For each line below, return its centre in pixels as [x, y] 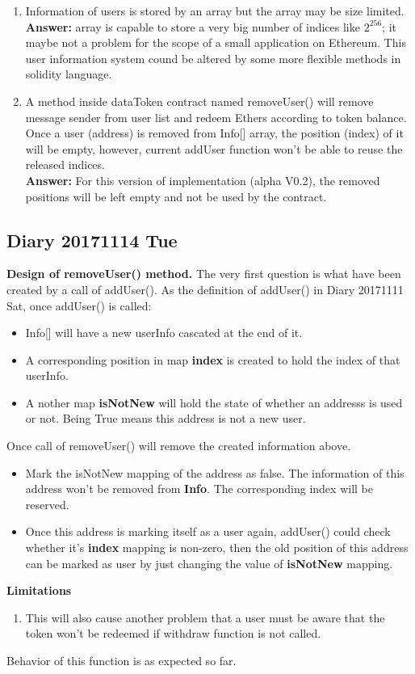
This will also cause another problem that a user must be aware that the [205, 617]
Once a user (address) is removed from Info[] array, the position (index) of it [214, 133]
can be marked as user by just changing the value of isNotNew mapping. [209, 563]
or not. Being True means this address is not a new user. [166, 418]
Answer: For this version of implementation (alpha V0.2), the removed [203, 180]
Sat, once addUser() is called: [79, 305]
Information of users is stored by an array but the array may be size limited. [215, 11]
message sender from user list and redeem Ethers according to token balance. [216, 117]
